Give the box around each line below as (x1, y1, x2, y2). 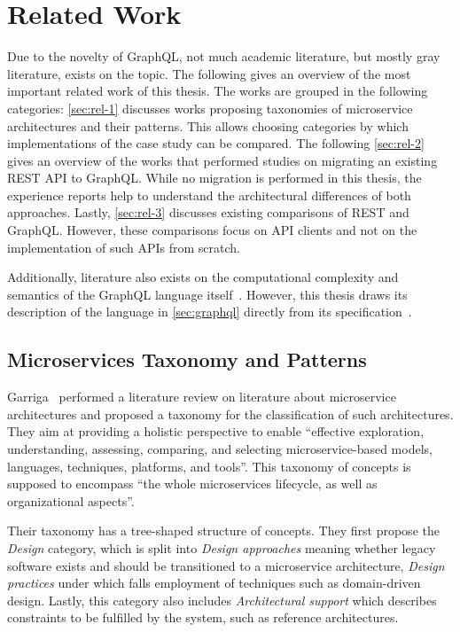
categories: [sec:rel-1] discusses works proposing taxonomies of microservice (7, 98, 413, 117)
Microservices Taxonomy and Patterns (7, 346, 367, 373)
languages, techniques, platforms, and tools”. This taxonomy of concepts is (7, 456, 411, 475)
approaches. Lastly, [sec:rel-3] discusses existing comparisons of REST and (7, 203, 409, 222)
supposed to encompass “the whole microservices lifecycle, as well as (7, 474, 378, 493)
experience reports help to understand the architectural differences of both (7, 185, 411, 204)
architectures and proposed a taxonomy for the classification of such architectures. (7, 404, 454, 423)
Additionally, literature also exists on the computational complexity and (7, 268, 399, 286)
